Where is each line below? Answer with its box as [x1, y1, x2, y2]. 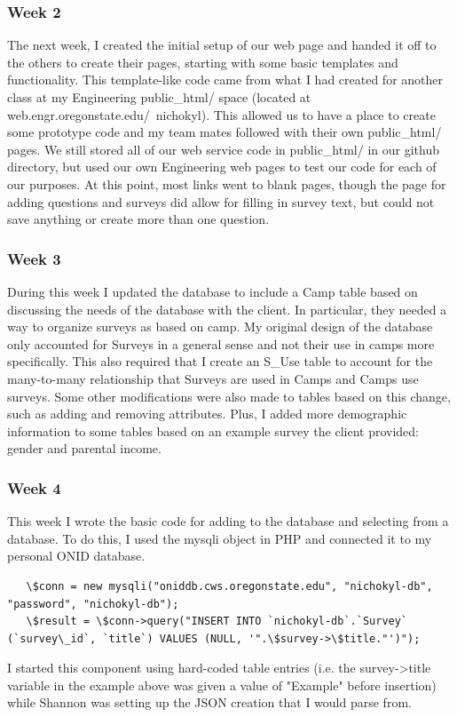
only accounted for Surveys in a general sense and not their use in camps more [7, 334, 435, 353]
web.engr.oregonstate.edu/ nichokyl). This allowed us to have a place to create [7, 105, 436, 123]
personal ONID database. [7, 546, 146, 565]
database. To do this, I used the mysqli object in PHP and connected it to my [7, 529, 432, 547]
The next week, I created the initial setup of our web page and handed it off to [7, 36, 437, 54]
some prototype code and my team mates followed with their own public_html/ [7, 123, 442, 141]
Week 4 [7, 476, 61, 498]
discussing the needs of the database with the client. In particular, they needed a [7, 299, 447, 318]
